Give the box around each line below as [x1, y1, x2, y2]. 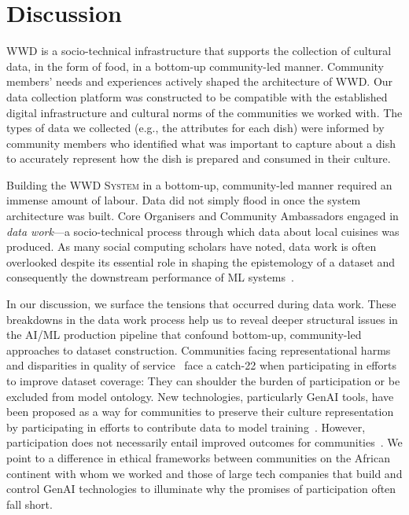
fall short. [6, 495, 53, 512]
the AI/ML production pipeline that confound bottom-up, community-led [6, 326, 362, 343]
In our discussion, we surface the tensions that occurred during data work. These [6, 296, 396, 312]
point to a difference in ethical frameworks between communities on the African [6, 449, 390, 465]
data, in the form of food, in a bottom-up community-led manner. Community [6, 57, 385, 74]
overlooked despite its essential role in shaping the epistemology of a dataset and [6, 253, 396, 270]
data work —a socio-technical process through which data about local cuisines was [6, 223, 400, 239]
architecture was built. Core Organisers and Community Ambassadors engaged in [6, 208, 399, 224]
